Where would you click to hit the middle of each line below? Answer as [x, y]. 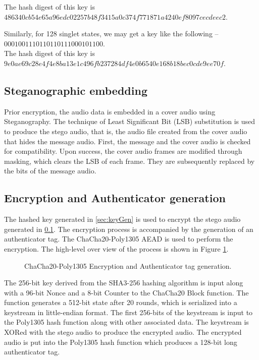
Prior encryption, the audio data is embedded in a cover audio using [110, 111]
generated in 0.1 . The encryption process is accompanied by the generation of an [129, 229]
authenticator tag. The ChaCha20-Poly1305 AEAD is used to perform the [119, 239]
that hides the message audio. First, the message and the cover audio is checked [127, 141]
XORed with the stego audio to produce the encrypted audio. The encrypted [123, 332]
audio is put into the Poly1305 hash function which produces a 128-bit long [121, 342]
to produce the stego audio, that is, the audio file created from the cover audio [126, 131]
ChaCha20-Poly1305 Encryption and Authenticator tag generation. [128, 265]
